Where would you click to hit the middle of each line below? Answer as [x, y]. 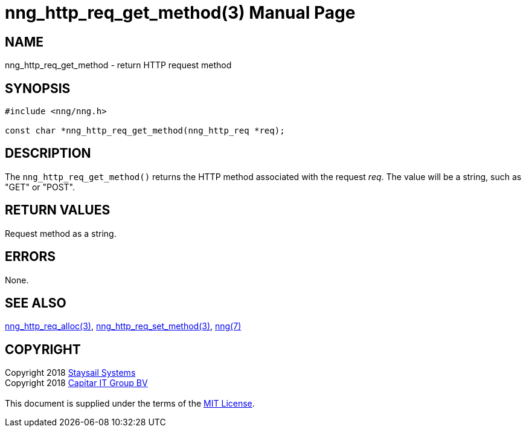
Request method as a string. [61, 233]
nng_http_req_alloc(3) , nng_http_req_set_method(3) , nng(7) [123, 326]
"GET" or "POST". [40, 187]
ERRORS [30, 257]
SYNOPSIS [38, 88]
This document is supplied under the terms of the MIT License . [130, 404]
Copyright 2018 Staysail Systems [70, 373]
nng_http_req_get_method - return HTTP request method [118, 65]
